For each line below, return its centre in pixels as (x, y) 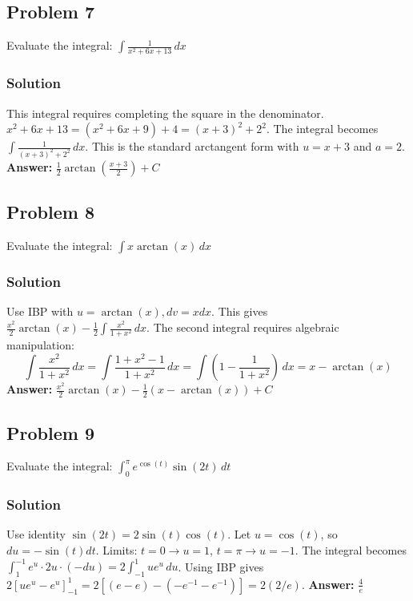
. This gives (240, 311)
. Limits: (116, 549)
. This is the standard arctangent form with (192, 146)
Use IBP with (40, 311)
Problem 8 (50, 212)
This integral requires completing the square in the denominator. (165, 113)
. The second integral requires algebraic (243, 327)
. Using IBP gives (221, 566)
